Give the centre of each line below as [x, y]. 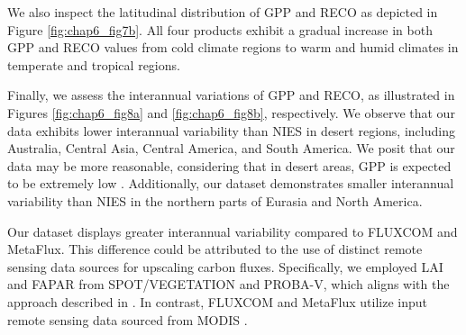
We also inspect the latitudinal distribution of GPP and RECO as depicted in [223, 12]
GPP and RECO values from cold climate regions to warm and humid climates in [233, 47]
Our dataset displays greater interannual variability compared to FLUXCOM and [233, 231]
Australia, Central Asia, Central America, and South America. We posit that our [231, 148]
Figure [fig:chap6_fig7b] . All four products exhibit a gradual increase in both [220, 29]
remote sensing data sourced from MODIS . [128, 319]
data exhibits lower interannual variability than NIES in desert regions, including [231, 130]
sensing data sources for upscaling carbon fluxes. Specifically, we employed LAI [225, 266]
